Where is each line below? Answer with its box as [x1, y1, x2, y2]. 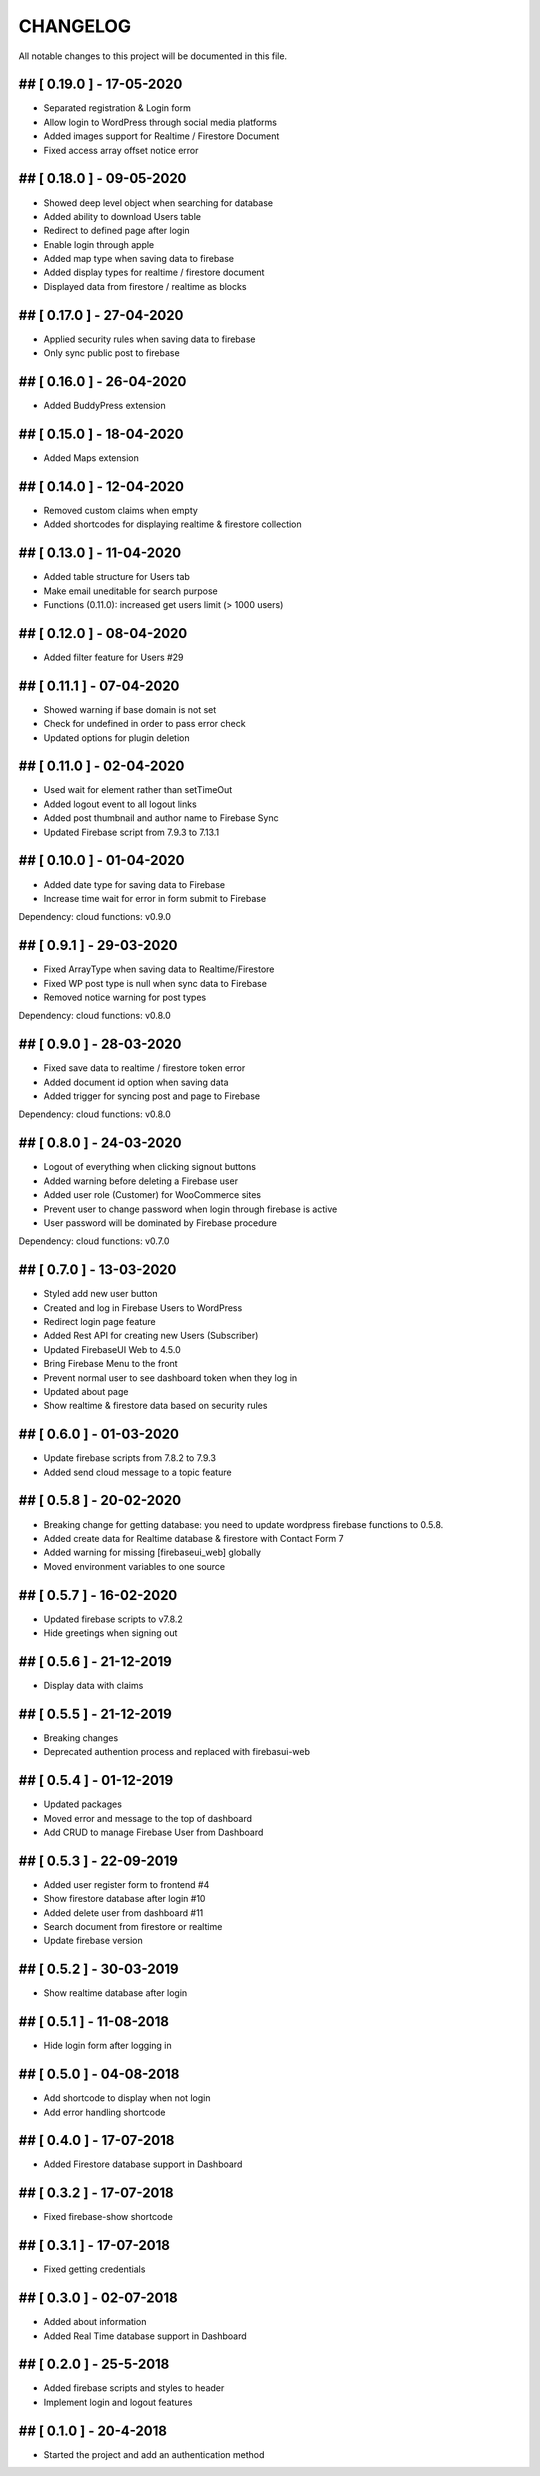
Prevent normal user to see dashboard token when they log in [43, 1371, 298, 1384]
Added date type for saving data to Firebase [43, 878, 225, 890]
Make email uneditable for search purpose [43, 585, 219, 597]
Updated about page [43, 1385, 129, 1397]
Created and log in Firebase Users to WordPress [43, 1301, 243, 1314]
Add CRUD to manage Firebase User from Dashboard [43, 1826, 264, 1838]
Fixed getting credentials [43, 2263, 146, 2275]
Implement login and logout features [43, 2396, 193, 2408]
